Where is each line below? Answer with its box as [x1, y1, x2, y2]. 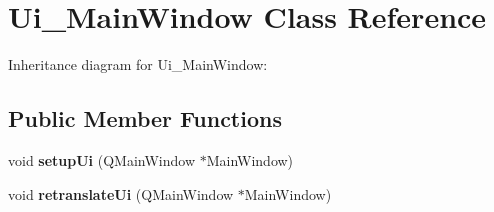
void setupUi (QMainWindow [8, 149, 196, 170]
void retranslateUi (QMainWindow [8, 183, 234, 204]
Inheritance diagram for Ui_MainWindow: [8, 54, 268, 75]
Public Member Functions [8, 103, 282, 134]
